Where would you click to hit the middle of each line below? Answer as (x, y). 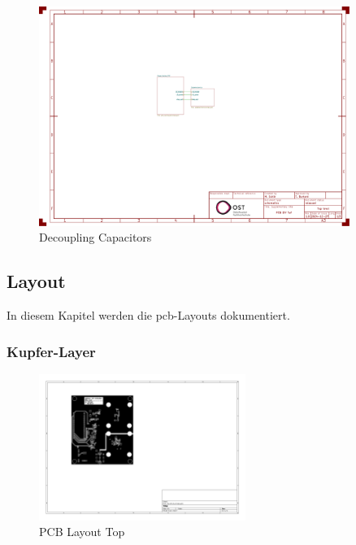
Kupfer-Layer (51, 351)
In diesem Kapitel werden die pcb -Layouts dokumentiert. (148, 315)
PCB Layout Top (82, 532)
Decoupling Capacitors (96, 237)
